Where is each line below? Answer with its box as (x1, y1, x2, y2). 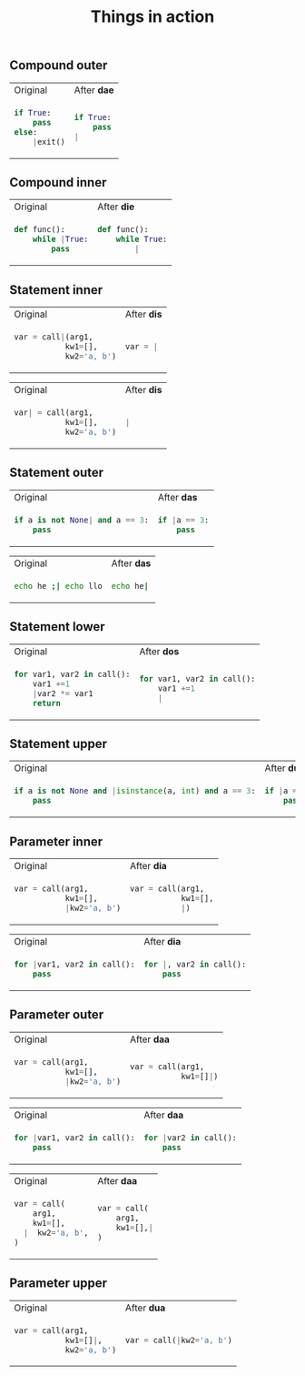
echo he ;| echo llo (14, 581, 103, 591)
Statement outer (9, 465, 104, 481)
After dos (139, 644, 180, 657)
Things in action (90, 6, 215, 27)
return (32, 698, 61, 708)
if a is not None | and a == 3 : (14, 514, 150, 525)
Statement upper (9, 735, 107, 752)
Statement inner (9, 282, 103, 298)
